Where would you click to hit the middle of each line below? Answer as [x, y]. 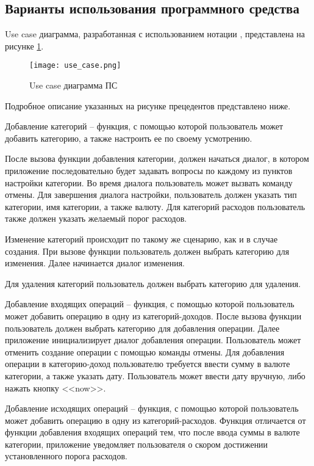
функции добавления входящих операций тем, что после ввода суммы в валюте [152, 432]
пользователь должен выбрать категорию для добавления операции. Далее [142, 328]
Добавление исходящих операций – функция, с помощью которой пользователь [152, 408]
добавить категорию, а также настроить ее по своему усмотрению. [129, 138]
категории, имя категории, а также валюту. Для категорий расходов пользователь [155, 206]
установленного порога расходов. [66, 456]
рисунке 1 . [24, 46]
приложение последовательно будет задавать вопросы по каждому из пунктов [149, 171]
